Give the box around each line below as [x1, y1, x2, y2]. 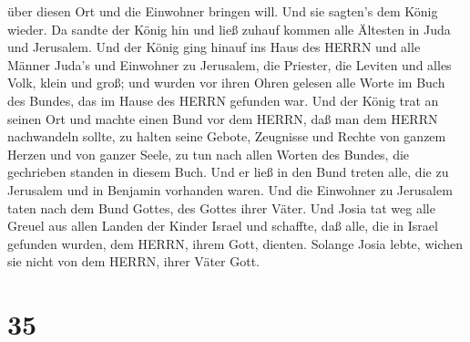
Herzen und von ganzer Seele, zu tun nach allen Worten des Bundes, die [7, 144, 410, 163]
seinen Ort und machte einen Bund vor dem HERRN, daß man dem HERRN [7, 109, 438, 128]
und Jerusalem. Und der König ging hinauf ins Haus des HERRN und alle [7, 37, 421, 57]
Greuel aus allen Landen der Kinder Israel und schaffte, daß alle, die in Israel [7, 216, 438, 235]
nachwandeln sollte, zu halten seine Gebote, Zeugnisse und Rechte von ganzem [7, 127, 446, 146]
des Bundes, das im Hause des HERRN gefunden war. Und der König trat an [7, 90, 439, 109]
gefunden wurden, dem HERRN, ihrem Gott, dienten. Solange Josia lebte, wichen [7, 233, 463, 253]
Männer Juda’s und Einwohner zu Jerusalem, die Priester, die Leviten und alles [7, 55, 452, 74]
